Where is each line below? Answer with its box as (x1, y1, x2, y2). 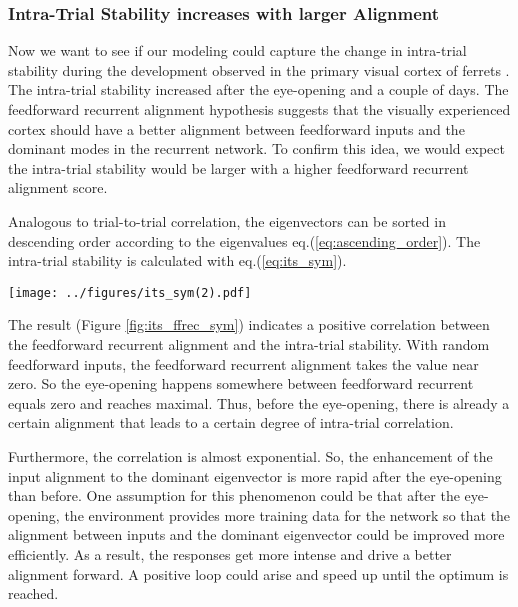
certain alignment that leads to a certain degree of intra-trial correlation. (8, 412, 454, 433)
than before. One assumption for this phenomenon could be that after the (8, 485, 460, 506)
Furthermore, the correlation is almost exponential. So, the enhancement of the (8, 445, 493, 466)
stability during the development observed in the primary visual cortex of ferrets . (8, 59, 510, 80)
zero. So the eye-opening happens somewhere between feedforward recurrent (8, 373, 474, 394)
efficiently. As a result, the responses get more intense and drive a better (8, 543, 452, 564)
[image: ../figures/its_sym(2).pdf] (8, 285, 252, 300)
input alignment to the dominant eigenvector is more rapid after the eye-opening (8, 465, 502, 486)
